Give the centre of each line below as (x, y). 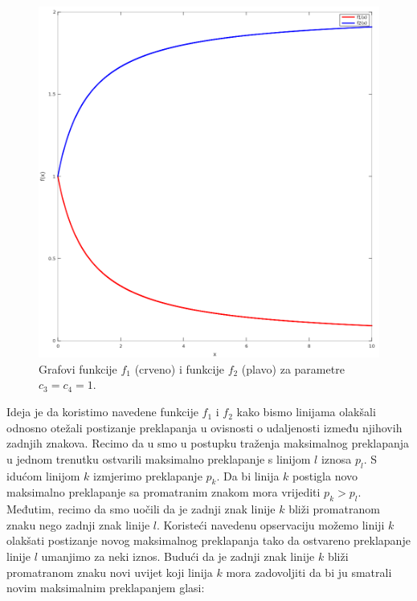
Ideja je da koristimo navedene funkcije (102, 412)
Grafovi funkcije (78, 368)
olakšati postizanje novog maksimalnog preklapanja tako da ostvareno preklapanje (208, 540)
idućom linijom (43, 475)
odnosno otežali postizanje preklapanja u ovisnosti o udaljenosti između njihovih (204, 427)
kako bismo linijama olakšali (306, 412)
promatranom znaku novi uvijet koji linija (110, 572)
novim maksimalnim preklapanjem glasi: (106, 588)
